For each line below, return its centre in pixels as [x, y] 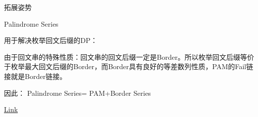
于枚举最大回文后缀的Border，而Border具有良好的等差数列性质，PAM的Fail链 [129, 66]
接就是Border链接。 [35, 76]
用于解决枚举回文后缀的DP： [51, 40]
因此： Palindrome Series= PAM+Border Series [78, 93]
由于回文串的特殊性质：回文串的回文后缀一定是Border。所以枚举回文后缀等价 [129, 57]
